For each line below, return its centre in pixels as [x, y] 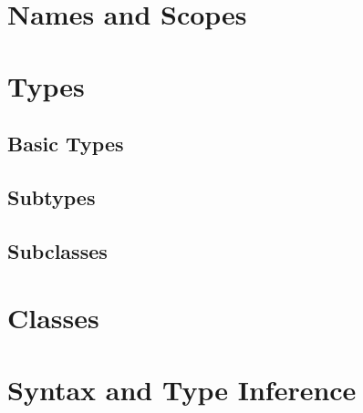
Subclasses [57, 250]
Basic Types [66, 144]
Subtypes [52, 196]
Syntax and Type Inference [182, 389]
